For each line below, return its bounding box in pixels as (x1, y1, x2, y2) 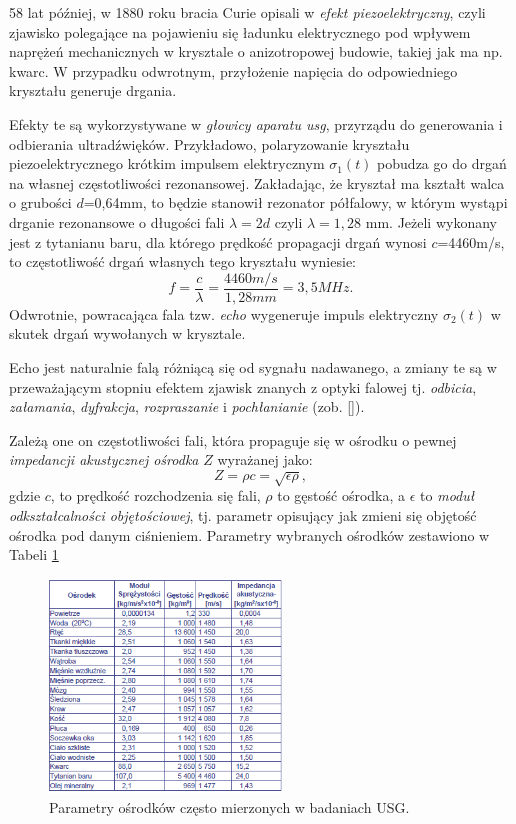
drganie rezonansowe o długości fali (9, 211, 225, 232)
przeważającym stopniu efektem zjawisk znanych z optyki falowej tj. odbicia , (9, 376, 477, 397)
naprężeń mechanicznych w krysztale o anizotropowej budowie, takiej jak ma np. (9, 41, 503, 62)
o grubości (9, 192, 72, 213)
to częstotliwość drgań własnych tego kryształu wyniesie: (9, 251, 356, 272)
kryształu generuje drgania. (9, 80, 177, 101)
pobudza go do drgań (377, 153, 507, 174)
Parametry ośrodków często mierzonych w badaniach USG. (49, 797, 410, 818)
